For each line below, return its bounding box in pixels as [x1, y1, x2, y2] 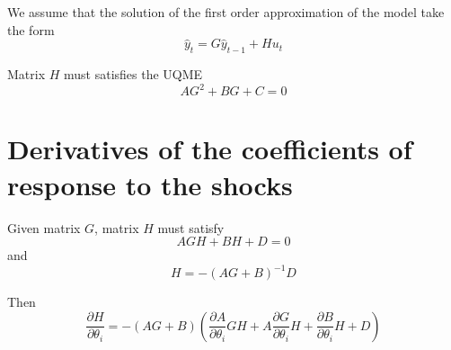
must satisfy [157, 218, 225, 237]
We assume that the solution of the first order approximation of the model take [7, 3, 445, 21]
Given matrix [7, 218, 81, 237]
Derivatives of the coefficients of [7, 130, 412, 167]
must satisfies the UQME [64, 65, 203, 84]
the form [7, 20, 55, 39]
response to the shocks [7, 166, 293, 202]
